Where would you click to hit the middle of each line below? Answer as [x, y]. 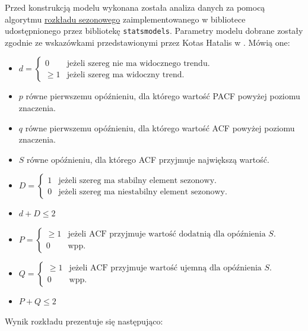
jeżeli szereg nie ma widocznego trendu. [138, 63]
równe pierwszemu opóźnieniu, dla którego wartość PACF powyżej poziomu [163, 96]
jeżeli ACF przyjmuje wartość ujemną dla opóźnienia [165, 268]
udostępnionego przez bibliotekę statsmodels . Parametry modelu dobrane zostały [154, 31]
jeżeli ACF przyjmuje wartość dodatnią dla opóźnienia [167, 234]
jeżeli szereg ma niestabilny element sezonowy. [143, 192]
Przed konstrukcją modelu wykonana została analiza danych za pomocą [135, 7]
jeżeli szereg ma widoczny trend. [126, 75]
